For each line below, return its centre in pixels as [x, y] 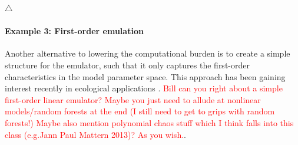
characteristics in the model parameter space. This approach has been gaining [145, 76]
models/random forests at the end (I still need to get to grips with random [140, 111]
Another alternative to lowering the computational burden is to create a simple [148, 53]
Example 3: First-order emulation [74, 31]
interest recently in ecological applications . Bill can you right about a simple [144, 88]
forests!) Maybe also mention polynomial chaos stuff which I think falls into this [149, 122]
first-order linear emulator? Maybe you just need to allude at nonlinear [133, 99]
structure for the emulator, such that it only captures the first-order [127, 65]
